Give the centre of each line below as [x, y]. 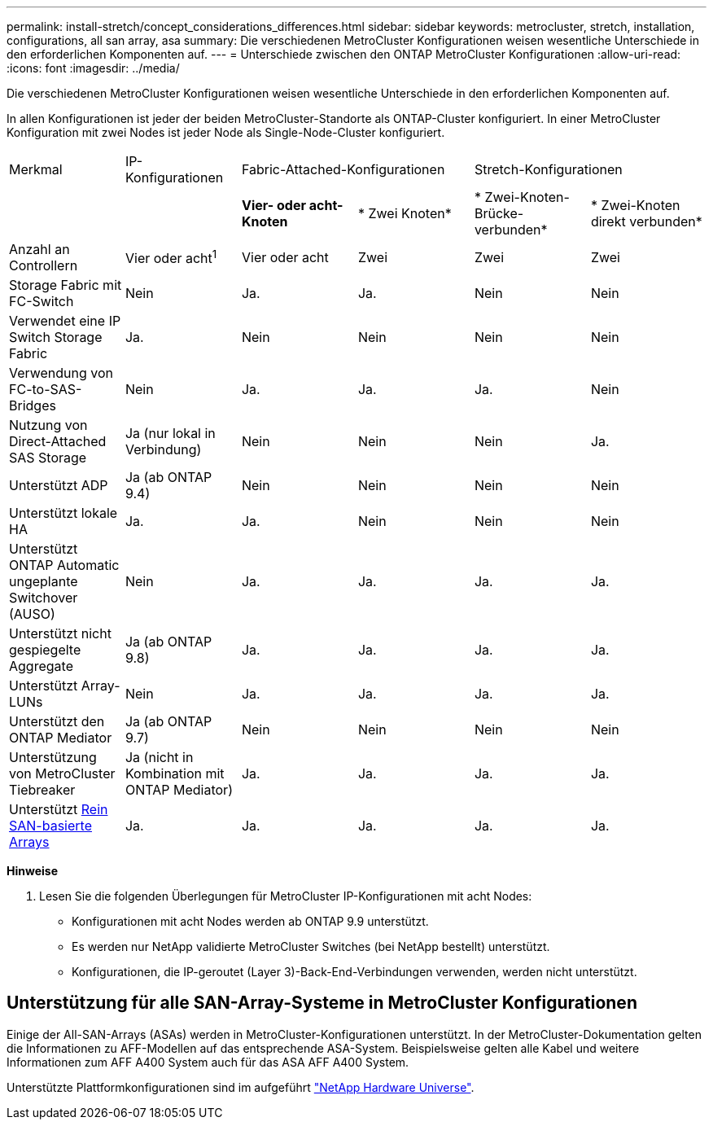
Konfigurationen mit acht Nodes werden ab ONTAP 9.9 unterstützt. [250, 921]
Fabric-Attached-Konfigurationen [343, 169]
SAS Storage [48, 458]
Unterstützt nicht [60, 633]
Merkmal [36, 169]
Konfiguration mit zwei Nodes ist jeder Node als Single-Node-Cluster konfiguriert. [226, 132]
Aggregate [41, 666]
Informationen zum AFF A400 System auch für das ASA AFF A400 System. [208, 1062]
